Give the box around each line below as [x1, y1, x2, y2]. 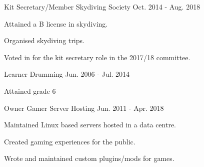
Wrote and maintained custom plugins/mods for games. [4, 153, 174, 163]
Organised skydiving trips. [4, 35, 84, 46]
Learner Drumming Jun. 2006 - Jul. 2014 [4, 69, 129, 79]
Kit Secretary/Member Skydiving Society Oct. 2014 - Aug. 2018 [4, 2, 200, 12]
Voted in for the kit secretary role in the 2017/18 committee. [4, 52, 190, 62]
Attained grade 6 [4, 85, 56, 96]
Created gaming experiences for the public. [4, 136, 135, 146]
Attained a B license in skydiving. [4, 18, 108, 29]
